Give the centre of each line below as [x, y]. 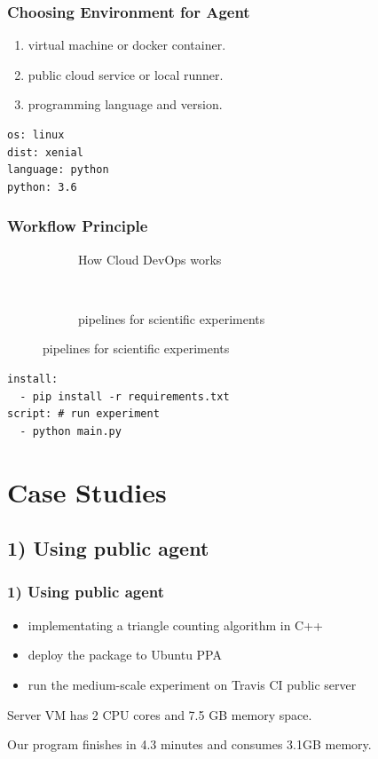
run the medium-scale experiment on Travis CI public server [192, 684]
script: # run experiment [83, 414]
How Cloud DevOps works [150, 259]
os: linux [36, 135]
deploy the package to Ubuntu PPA [125, 655]
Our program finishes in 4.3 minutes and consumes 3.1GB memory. [189, 744]
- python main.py [71, 431]
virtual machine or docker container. [127, 45]
